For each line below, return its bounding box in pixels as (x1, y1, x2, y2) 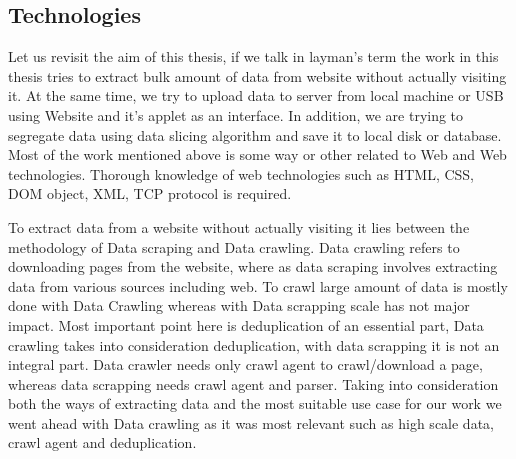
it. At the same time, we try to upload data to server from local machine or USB (8, 85, 504, 106)
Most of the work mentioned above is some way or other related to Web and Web (8, 144, 507, 165)
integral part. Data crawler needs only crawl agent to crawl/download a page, (8, 354, 483, 375)
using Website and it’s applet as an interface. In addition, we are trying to (8, 104, 464, 125)
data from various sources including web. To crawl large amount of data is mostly (8, 275, 508, 296)
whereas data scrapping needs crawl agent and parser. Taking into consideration (8, 373, 499, 394)
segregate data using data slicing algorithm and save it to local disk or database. (8, 124, 502, 145)
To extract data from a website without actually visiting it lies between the (8, 216, 470, 237)
